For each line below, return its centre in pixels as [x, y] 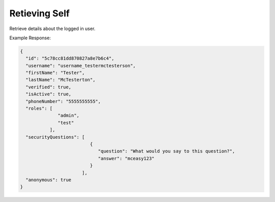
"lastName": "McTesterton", [61, 80]
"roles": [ [39, 109]
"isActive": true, [48, 94]
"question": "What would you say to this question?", [167, 151]
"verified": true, [48, 87]
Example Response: [30, 38]
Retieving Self [39, 13]
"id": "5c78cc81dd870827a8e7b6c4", [70, 58]
